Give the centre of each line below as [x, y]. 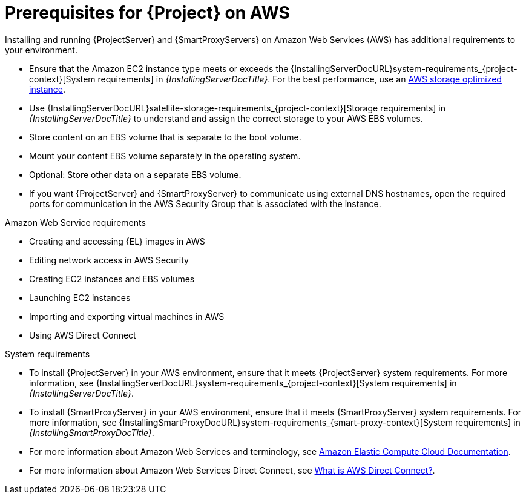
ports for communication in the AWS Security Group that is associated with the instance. [205, 203]
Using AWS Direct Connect [83, 335]
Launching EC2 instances [80, 297]
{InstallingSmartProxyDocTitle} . [92, 432]
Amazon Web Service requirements [75, 222]
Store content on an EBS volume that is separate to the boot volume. [165, 137]
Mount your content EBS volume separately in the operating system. [165, 156]
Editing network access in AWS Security [109, 260]
